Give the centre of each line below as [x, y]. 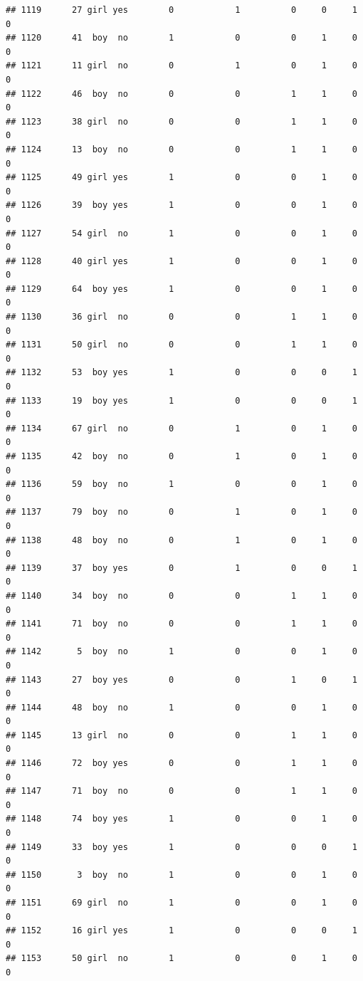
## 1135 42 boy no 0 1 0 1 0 [181, 456]
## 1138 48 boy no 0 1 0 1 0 [181, 540]
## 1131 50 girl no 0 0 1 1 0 [181, 345]
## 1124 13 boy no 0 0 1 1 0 [181, 149]
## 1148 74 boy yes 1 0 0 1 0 [181, 819]
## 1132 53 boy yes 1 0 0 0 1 [181, 373]
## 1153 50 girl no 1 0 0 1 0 [181, 959]
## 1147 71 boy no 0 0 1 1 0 [181, 791]
